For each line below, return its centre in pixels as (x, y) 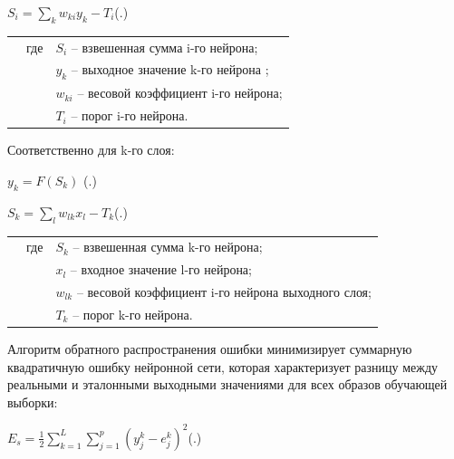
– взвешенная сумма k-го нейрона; (168, 247)
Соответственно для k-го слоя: (91, 150)
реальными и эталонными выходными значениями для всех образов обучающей (227, 384)
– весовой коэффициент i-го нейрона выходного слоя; (224, 292)
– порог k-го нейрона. (133, 314)
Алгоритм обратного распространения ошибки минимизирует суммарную (210, 348)
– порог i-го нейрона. (130, 115)
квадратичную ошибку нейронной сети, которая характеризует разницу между (223, 366)
